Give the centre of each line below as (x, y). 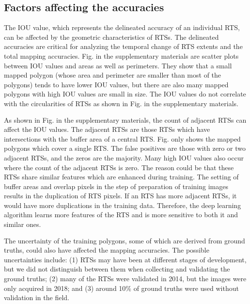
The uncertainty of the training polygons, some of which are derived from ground (125, 240)
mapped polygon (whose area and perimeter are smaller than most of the (113, 75)
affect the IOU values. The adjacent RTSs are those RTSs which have (107, 129)
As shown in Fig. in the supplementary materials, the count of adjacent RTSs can (125, 120)
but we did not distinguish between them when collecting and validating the (117, 269)
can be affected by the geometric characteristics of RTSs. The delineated (111, 37)
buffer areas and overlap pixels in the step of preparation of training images (116, 186)
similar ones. (23, 224)
